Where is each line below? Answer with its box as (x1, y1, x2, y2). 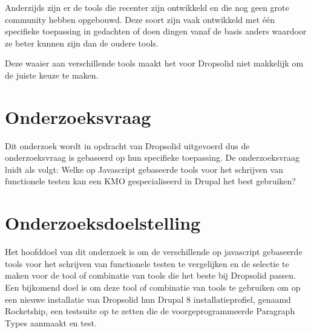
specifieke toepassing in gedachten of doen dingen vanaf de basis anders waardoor (5, 25, 307, 37)
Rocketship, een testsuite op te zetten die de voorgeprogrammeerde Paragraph (5, 305, 295, 317)
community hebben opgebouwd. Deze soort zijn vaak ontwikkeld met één (5, 13, 275, 25)
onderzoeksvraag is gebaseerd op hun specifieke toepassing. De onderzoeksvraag (5, 151, 300, 164)
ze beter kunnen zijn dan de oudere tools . (5, 36, 159, 49)
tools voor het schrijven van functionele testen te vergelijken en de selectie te (5, 257, 289, 270)
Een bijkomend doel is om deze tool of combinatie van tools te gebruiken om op (5, 280, 301, 293)
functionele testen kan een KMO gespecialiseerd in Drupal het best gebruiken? (5, 175, 296, 187)
